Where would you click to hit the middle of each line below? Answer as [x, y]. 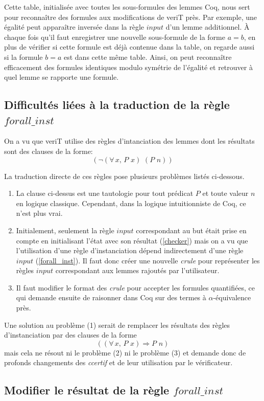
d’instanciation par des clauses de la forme [70, 335]
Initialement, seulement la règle [65, 230]
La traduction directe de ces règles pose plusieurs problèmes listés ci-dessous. [124, 176]
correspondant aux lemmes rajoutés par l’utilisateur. [137, 270]
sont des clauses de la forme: [49, 151]
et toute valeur [225, 193]
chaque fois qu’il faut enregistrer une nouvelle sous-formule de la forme [115, 37]
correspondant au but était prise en [191, 230]
